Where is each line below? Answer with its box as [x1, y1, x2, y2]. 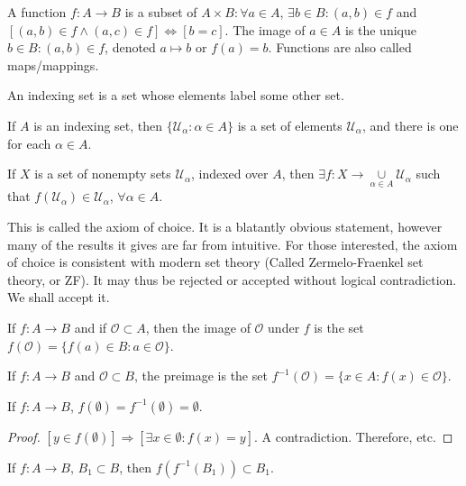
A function [7, 3, 67, 21]
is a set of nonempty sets [34, 164, 171, 183]
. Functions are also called [268, 38, 412, 57]
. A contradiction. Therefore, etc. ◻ [253, 426, 453, 445]
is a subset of [124, 3, 197, 21]
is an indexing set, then [33, 115, 163, 134]
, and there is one [361, 115, 459, 134]
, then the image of [145, 317, 251, 336]
